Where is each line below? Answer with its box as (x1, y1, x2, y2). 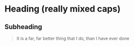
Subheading (4, 23, 42, 31)
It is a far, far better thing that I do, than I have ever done (16, 35, 130, 41)
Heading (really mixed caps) (4, 3, 121, 15)
